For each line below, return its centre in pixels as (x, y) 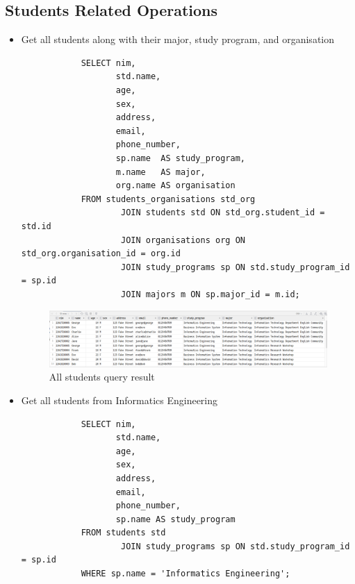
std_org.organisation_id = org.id (101, 254)
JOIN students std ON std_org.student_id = (223, 213)
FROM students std (123, 533)
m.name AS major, (160, 172)
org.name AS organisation (175, 186)
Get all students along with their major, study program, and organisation (178, 39)
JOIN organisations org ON (183, 240)
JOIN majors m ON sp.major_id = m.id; (210, 294)
